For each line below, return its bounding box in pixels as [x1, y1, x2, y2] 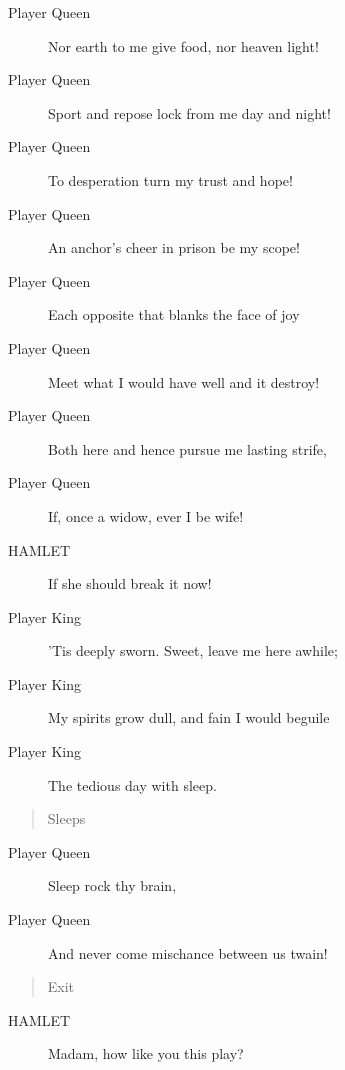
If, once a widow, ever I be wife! [48, 505, 244, 526]
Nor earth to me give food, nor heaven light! [48, 35, 319, 56]
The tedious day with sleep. [48, 774, 217, 795]
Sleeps [47, 808, 86, 829]
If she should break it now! [48, 573, 212, 594]
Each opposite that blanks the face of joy [48, 304, 300, 325]
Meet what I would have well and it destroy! [48, 371, 320, 392]
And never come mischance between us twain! [48, 942, 328, 963]
